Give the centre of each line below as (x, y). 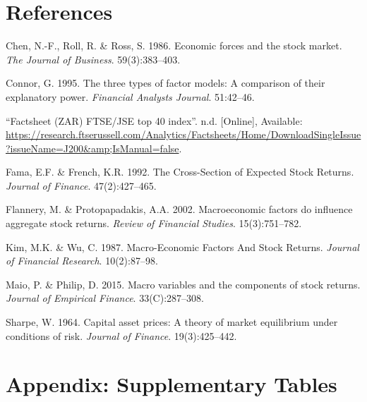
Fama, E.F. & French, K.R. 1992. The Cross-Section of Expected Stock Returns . (180, 172)
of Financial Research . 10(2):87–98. (82, 261)
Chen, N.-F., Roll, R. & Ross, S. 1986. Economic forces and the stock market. (174, 45)
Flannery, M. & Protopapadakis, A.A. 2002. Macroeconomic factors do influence (179, 209)
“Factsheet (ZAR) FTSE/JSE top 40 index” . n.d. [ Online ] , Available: (154, 120)
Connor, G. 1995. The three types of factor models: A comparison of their (166, 83)
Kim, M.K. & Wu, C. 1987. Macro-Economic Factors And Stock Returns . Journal (182, 246)
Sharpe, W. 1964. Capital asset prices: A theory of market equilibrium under (172, 322)
